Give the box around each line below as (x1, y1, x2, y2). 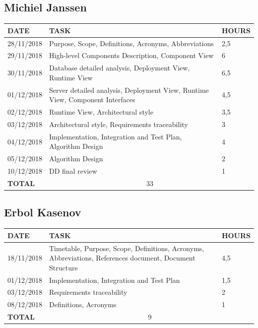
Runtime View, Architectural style (49, 107, 153, 117)
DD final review (49, 166, 97, 176)
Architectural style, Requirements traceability (49, 119, 188, 129)
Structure (49, 262, 78, 272)
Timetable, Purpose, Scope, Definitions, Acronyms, (49, 243, 204, 253)
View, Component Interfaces (49, 94, 135, 105)
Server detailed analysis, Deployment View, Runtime (49, 84, 209, 95)
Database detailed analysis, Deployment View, (49, 63, 190, 73)
